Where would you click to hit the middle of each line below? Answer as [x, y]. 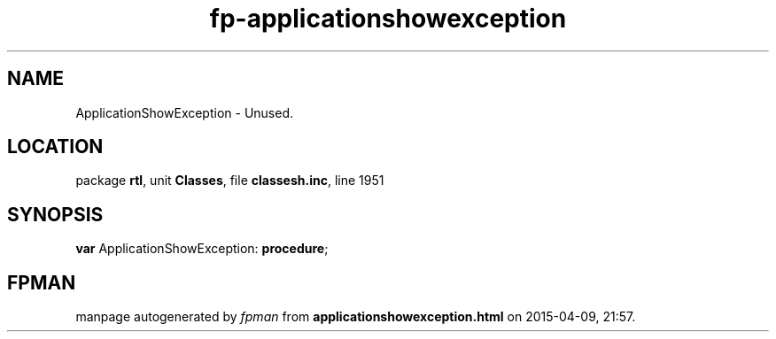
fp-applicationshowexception [388, 19]
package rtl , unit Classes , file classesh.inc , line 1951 [230, 181]
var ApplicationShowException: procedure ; [202, 249]
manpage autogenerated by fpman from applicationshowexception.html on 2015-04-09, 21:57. [356, 317]
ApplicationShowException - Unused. [185, 112]
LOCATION [55, 147]
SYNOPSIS [55, 214]
